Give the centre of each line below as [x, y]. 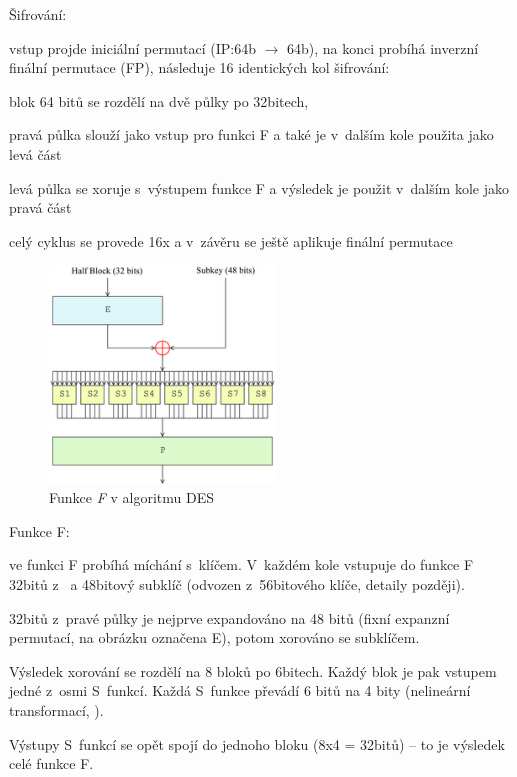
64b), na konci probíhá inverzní [383, 47]
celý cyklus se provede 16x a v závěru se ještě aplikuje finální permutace [231, 240]
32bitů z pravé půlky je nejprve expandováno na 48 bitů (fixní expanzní [229, 617]
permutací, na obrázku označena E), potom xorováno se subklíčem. [214, 637]
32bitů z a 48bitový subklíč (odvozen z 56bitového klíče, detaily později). [237, 584]
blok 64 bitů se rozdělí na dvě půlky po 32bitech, [159, 100]
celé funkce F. [51, 763]
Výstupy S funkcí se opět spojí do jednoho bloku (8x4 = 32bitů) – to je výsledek [257, 743]
